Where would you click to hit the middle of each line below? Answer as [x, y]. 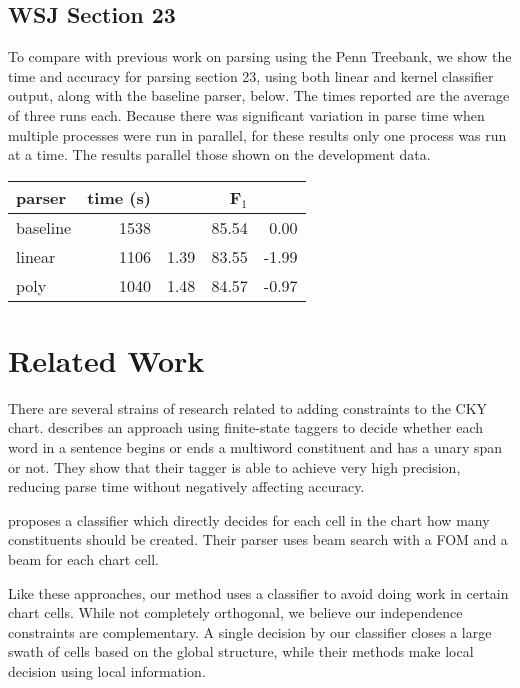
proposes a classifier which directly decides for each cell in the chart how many [249, 519]
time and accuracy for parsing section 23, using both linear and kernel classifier [251, 75]
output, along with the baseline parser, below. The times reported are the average [259, 95]
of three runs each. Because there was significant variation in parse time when [246, 114]
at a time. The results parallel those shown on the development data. [219, 154]
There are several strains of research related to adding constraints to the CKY [248, 407]
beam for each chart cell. [83, 559]
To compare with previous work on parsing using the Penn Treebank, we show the [260, 56]
